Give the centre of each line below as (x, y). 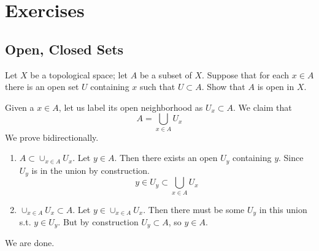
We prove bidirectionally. (52, 137)
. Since (291, 158)
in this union (283, 209)
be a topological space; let (79, 74)
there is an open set (42, 87)
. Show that (223, 87)
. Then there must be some (194, 209)
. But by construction (98, 221)
